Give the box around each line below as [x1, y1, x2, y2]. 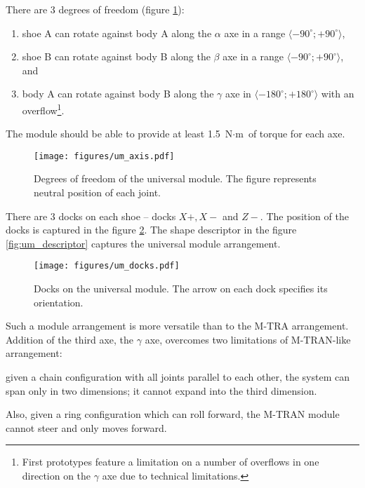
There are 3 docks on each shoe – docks [6, 208, 176, 223]
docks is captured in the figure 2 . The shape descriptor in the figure [6, 222, 297, 237]
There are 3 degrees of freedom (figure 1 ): [6, 2, 185, 16]
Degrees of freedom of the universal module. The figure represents [34, 171, 317, 186]
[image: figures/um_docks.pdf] [34, 261, 180, 271]
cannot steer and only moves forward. [6, 420, 167, 435]
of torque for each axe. [248, 126, 345, 141]
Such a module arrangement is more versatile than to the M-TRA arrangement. [6, 318, 349, 333]
